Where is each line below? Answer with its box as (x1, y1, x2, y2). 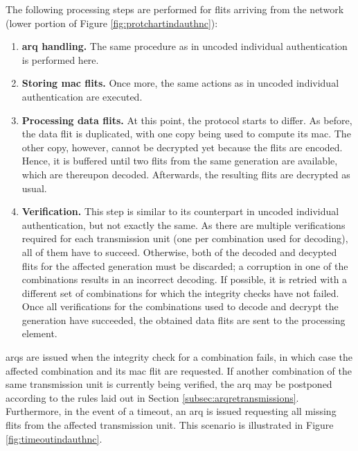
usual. (21, 180, 47, 195)
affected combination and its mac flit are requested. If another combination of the (6, 363, 352, 377)
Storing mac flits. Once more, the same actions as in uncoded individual (21, 76, 339, 90)
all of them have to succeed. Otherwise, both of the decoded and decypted (21, 244, 337, 259)
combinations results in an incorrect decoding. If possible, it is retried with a (21, 272, 348, 287)
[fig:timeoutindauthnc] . (6, 431, 102, 445)
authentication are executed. (21, 89, 143, 103)
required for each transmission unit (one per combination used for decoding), (21, 231, 348, 246)
